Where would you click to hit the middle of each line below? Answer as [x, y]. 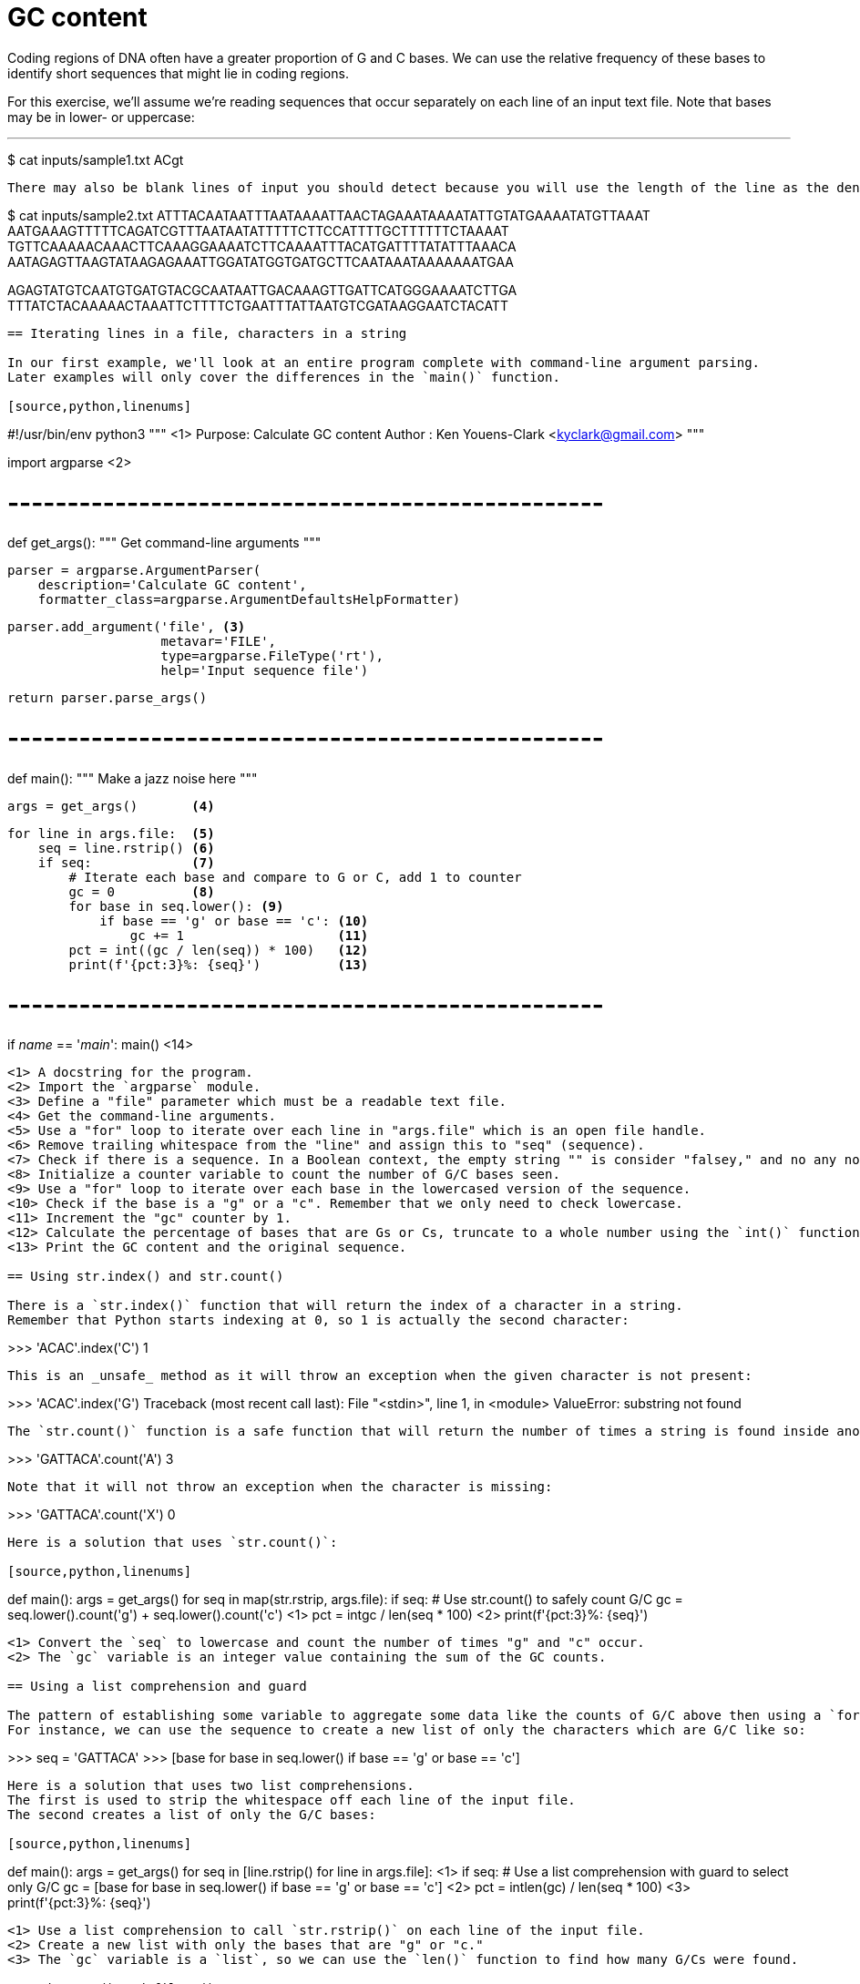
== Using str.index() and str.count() [146, 1277]
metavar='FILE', [219, 642]
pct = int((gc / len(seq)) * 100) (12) [219, 950]
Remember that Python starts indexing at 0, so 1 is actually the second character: [318, 1320]
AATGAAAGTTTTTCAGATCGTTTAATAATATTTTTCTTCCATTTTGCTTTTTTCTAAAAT [258, 230]
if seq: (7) [126, 862]
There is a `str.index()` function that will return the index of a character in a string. [345, 1306]
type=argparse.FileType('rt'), [272, 656]
